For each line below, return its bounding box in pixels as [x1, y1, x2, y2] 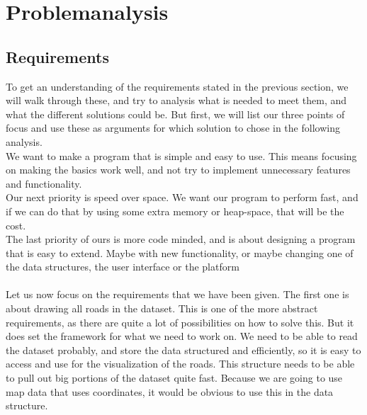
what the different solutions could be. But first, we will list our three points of [6, 106, 345, 121]
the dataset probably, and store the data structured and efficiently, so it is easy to [6, 342, 361, 357]
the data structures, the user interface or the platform [6, 259, 239, 274]
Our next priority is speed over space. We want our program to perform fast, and [6, 190, 358, 205]
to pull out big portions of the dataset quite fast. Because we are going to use [6, 370, 343, 385]
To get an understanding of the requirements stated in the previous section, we [6, 79, 349, 93]
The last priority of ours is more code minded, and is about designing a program [6, 232, 356, 246]
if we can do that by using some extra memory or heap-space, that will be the [6, 203, 344, 218]
